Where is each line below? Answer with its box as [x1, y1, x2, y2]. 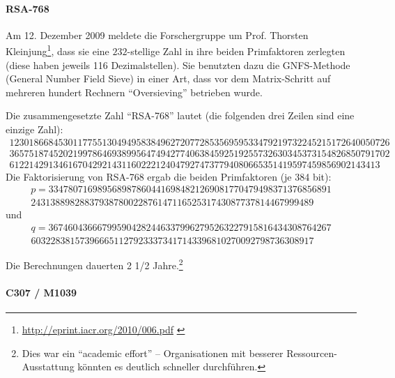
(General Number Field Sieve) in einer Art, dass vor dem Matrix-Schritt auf [6, 71, 331, 86]
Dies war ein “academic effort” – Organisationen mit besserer [22, 345, 284, 360]
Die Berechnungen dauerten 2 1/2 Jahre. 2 [6, 256, 183, 272]
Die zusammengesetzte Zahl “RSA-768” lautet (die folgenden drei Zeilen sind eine [6, 108, 355, 123]
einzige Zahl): [6, 122, 63, 137]
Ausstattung [22, 359, 75, 374]
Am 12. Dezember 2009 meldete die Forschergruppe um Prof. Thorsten [6, 27, 309, 42]
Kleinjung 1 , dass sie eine [6, 42, 109, 59]
